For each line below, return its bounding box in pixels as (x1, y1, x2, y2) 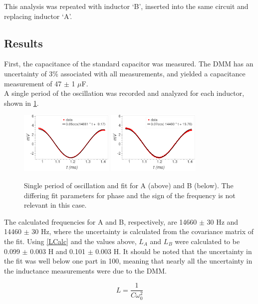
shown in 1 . (4, 97, 39, 108)
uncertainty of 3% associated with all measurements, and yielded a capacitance (4, 68, 246, 78)
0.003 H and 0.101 (30, 246, 85, 256)
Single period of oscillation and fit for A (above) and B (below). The (24, 180, 234, 191)
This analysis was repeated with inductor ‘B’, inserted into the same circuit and (4, 1, 249, 11)
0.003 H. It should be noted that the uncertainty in (95, 246, 252, 256)
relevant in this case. (24, 200, 87, 210)
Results (4, 35, 43, 50)
